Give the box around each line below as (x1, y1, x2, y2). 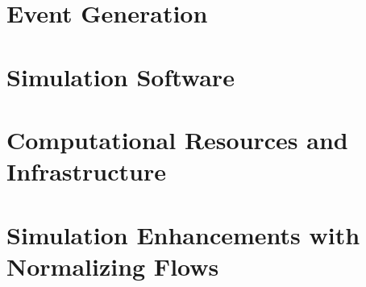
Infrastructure (6, 155, 166, 188)
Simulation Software (6, 60, 235, 93)
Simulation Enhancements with (6, 218, 360, 251)
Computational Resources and (6, 123, 348, 156)
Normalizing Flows (6, 249, 219, 282)
